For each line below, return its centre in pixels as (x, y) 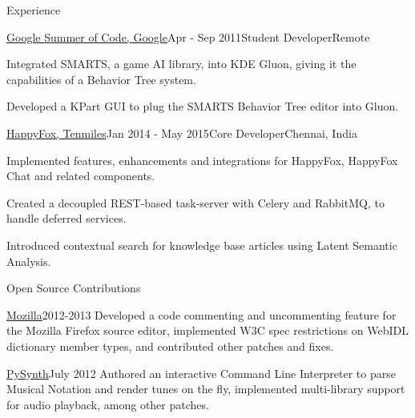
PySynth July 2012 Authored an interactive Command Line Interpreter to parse (201, 373)
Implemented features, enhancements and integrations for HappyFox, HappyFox (202, 160)
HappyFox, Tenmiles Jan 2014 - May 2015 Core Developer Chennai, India (182, 133)
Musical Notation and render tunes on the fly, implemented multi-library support (206, 389)
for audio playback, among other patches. (108, 404)
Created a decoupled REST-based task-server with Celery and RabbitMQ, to (195, 202)
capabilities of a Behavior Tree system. (101, 79)
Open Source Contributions (74, 288)
